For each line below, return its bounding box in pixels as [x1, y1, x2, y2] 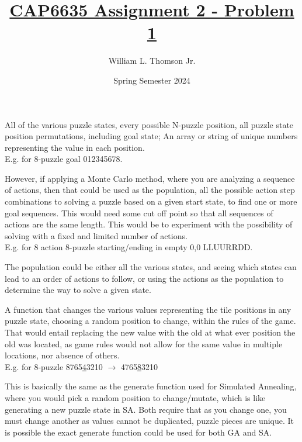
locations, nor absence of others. [5, 349, 120, 361]
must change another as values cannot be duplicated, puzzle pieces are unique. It [5, 415, 294, 427]
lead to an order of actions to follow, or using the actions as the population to [5, 272, 284, 284]
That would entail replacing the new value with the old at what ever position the [5, 326, 296, 338]
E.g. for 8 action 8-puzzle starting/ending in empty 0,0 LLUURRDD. [5, 241, 253, 253]
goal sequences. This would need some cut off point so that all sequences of [5, 206, 273, 219]
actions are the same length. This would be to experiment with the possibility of [5, 218, 293, 230]
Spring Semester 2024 [113, 74, 190, 86]
